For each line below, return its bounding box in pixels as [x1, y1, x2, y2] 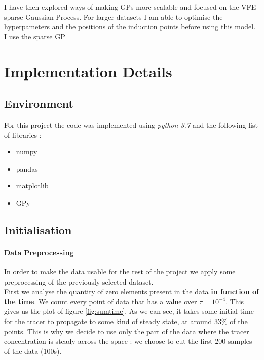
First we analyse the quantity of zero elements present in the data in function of [4, 286, 259, 297]
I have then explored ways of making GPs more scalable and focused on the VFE [4, 2, 256, 12]
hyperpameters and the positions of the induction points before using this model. [4, 21, 256, 32]
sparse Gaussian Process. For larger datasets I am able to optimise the [4, 11, 223, 22]
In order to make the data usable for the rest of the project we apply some [4, 266, 236, 277]
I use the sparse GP [4, 31, 65, 42]
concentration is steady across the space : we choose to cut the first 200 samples [4, 336, 252, 346]
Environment [4, 96, 73, 111]
